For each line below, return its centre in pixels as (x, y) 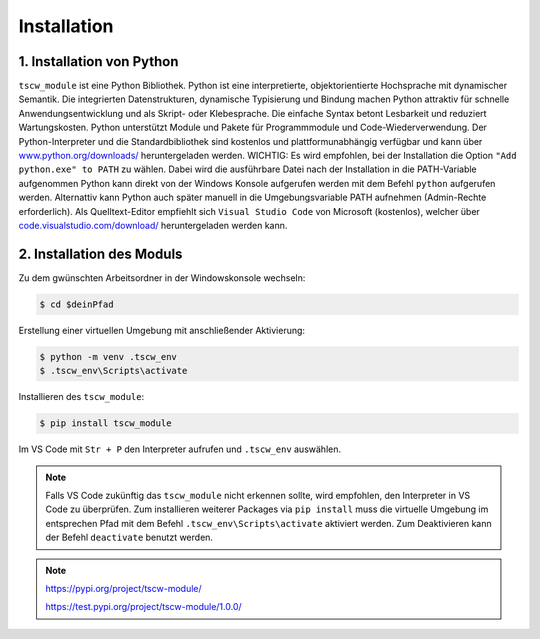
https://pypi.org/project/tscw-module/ (123, 588)
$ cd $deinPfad (76, 304)
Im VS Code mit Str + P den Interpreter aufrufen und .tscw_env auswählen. (180, 449)
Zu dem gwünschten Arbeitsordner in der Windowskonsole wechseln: (162, 277)
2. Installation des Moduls (100, 253)
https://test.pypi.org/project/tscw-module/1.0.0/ (143, 607)
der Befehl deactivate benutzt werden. (129, 537)
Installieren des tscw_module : (81, 397)
